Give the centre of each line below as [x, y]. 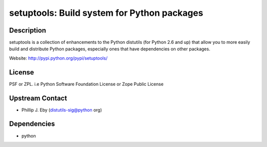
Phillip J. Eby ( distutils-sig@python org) [62, 110]
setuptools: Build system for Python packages [106, 13]
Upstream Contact [38, 98]
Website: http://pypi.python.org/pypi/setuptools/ [58, 58]
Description [28, 30]
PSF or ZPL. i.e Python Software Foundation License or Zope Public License [86, 84]
